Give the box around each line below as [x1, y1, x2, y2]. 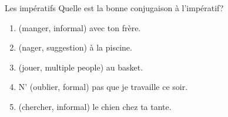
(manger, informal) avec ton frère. [18, 21, 141, 34]
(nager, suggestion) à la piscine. [18, 41, 132, 54]
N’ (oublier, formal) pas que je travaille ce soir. [18, 81, 188, 93]
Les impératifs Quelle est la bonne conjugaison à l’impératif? [5, 2, 224, 14]
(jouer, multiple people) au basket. [18, 61, 143, 73]
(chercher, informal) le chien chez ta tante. [18, 100, 172, 112]
